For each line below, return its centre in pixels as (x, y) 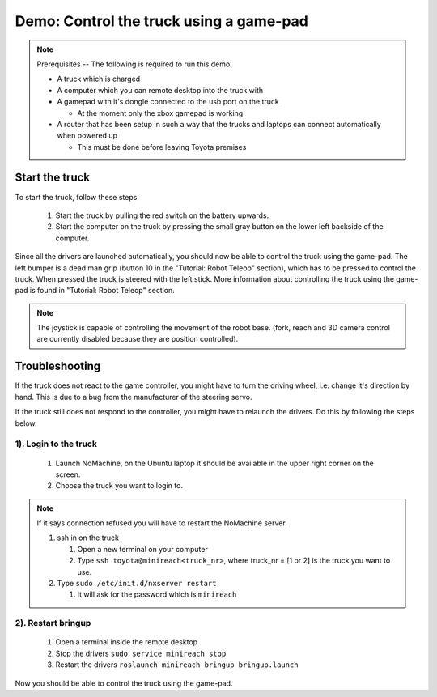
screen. (68, 474)
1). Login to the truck (56, 444)
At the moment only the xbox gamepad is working (160, 113)
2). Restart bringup (53, 623)
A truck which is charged (99, 79)
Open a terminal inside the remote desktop (127, 642)
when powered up (87, 136)
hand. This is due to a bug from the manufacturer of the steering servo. (134, 397)
